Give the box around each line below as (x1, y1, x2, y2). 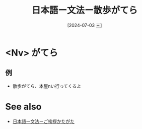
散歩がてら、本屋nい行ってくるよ (12, 83, 82, 89)
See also (5, 101, 42, 112)
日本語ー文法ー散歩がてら (31, 5, 137, 16)
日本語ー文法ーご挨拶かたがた (12, 118, 75, 124)
